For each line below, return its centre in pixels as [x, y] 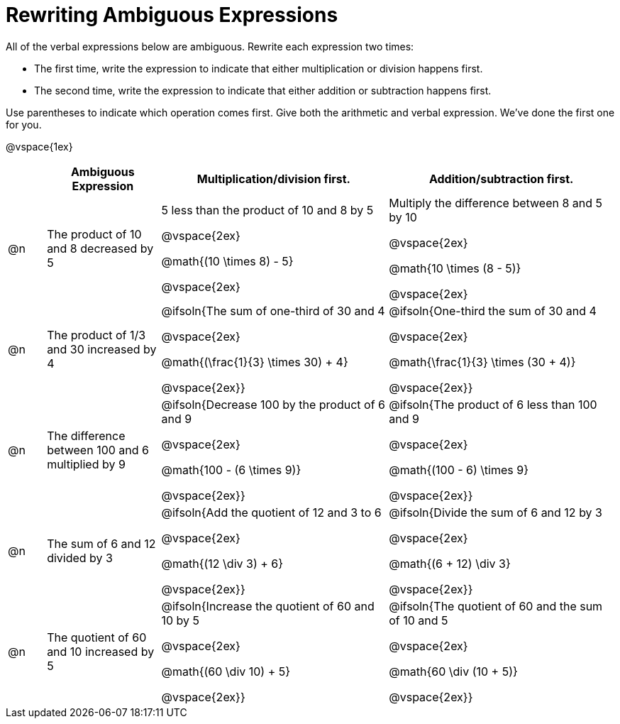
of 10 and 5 [419, 620]
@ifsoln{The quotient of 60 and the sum [496, 606]
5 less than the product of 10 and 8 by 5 [267, 210]
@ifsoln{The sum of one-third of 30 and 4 [273, 311]
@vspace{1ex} [39, 146]
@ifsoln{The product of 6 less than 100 [493, 404]
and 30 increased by [102, 349]
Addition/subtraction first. [501, 179]
